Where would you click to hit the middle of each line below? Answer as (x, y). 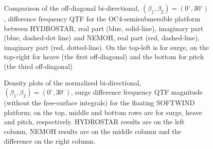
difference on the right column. (50, 141)
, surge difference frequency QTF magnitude (137, 92)
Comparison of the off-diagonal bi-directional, (72, 8)
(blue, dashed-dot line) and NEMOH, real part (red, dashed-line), (102, 38)
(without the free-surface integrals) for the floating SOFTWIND (99, 103)
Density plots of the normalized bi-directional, (73, 82)
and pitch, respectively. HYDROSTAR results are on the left (94, 122)
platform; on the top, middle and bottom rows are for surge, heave (103, 112)
